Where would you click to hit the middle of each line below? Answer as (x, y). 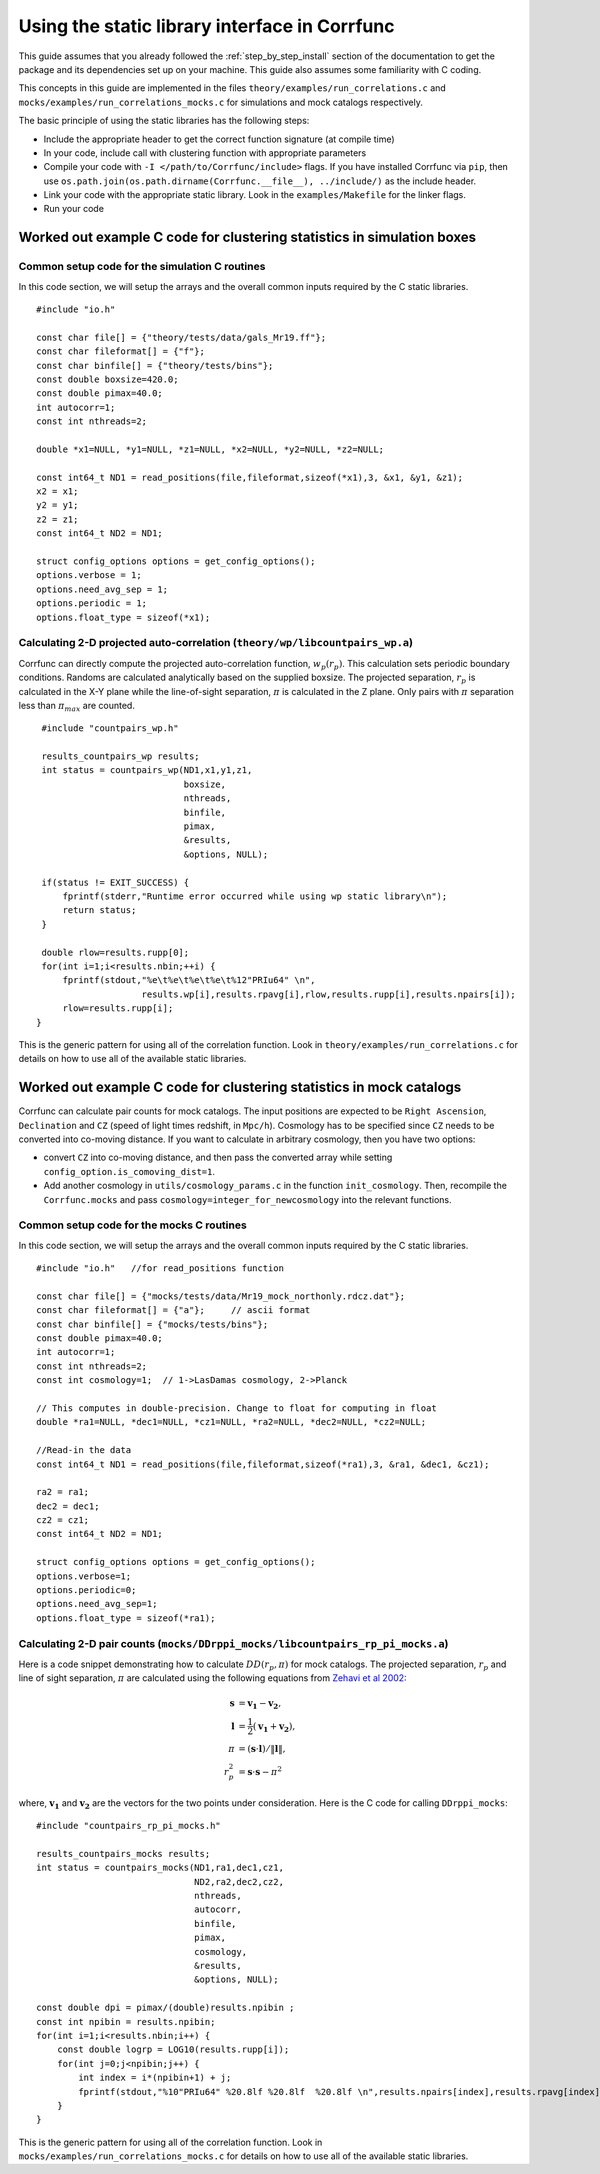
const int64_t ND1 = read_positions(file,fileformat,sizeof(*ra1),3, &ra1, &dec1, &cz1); (263, 1464)
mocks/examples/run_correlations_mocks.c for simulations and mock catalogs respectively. (221, 102)
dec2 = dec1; (68, 1506)
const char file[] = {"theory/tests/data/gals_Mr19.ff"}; (181, 337)
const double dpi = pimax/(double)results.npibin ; (165, 2008)
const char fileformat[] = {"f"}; (120, 351)
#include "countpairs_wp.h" (110, 728)
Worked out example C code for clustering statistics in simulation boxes (247, 237)
